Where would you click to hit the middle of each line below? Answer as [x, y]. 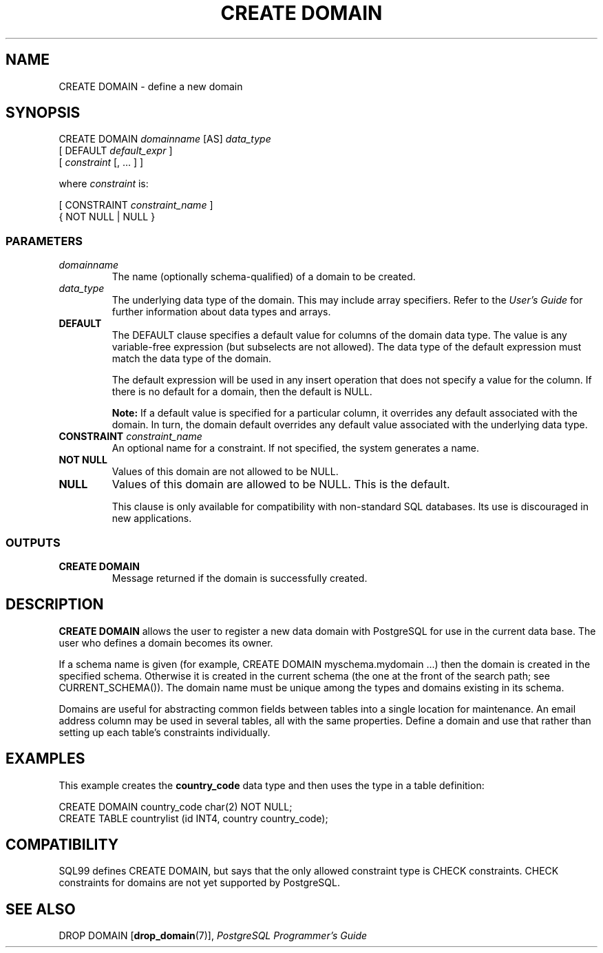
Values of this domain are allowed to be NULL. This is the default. [281, 484]
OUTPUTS [33, 542]
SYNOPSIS [43, 113]
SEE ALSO [41, 909]
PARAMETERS [44, 241]
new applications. [152, 519]
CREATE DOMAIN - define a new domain [151, 86]
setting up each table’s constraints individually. [165, 732]
